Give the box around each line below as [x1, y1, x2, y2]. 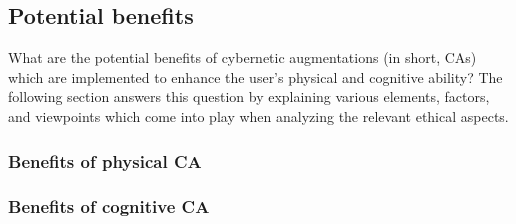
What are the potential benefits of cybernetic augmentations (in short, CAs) [8, 47, 477, 68]
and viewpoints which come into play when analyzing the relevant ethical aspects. [8, 105, 509, 126]
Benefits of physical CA [8, 148, 202, 173]
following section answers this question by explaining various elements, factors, [8, 86, 490, 107]
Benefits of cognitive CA [8, 194, 210, 219]
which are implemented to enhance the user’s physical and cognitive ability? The [8, 66, 503, 87]
